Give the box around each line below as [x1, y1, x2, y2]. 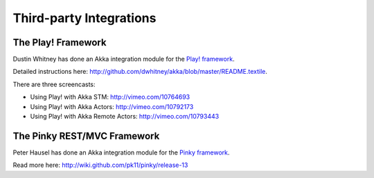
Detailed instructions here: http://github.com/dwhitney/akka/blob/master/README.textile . [12, 68, 268, 76]
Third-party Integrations [12, 10, 157, 26]
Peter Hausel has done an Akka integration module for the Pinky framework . [12, 148, 230, 157]
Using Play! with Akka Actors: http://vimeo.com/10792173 [30, 102, 194, 110]
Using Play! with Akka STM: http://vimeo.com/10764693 [30, 93, 190, 101]
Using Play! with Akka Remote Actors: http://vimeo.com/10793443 [30, 112, 220, 121]
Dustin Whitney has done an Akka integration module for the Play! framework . [12, 55, 235, 63]
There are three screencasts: [12, 80, 96, 88]
